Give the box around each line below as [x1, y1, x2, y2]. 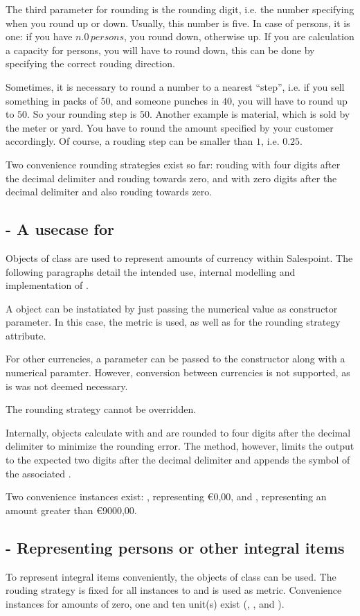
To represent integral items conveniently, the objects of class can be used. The [6, 569, 336, 583]
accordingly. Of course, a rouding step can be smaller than [6, 134, 253, 148]
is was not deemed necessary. [6, 378, 128, 393]
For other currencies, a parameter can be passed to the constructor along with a [6, 351, 345, 366]
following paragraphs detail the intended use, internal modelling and [6, 264, 296, 279]
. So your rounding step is [27, 107, 137, 121]
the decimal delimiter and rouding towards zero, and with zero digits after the [6, 170, 337, 185]
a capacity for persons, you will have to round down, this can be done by [6, 42, 315, 57]
